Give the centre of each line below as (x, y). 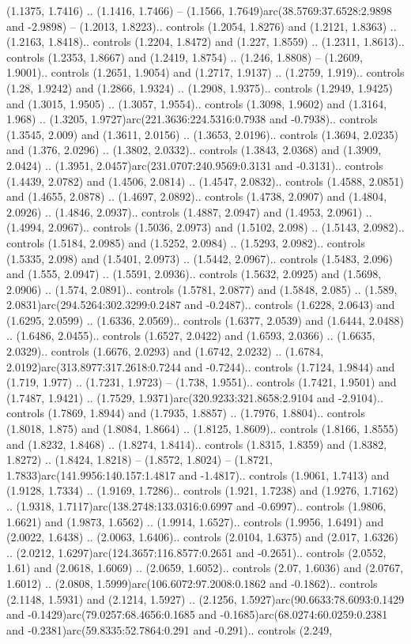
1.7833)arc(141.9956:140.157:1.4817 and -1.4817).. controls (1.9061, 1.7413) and (198, 475)
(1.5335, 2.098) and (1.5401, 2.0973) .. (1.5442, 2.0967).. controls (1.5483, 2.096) (200, 258)
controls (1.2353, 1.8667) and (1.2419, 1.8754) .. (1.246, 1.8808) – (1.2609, (185, 56)
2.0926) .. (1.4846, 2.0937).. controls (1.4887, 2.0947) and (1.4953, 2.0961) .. (189, 211)
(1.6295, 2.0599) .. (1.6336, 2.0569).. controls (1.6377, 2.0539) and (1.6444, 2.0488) (205, 320)
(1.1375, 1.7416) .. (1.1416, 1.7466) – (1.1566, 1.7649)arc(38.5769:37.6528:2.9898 (199, 10)
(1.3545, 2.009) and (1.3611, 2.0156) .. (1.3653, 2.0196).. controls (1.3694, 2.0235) (202, 134)
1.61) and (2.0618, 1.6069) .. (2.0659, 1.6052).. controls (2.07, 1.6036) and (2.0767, (205, 568)
